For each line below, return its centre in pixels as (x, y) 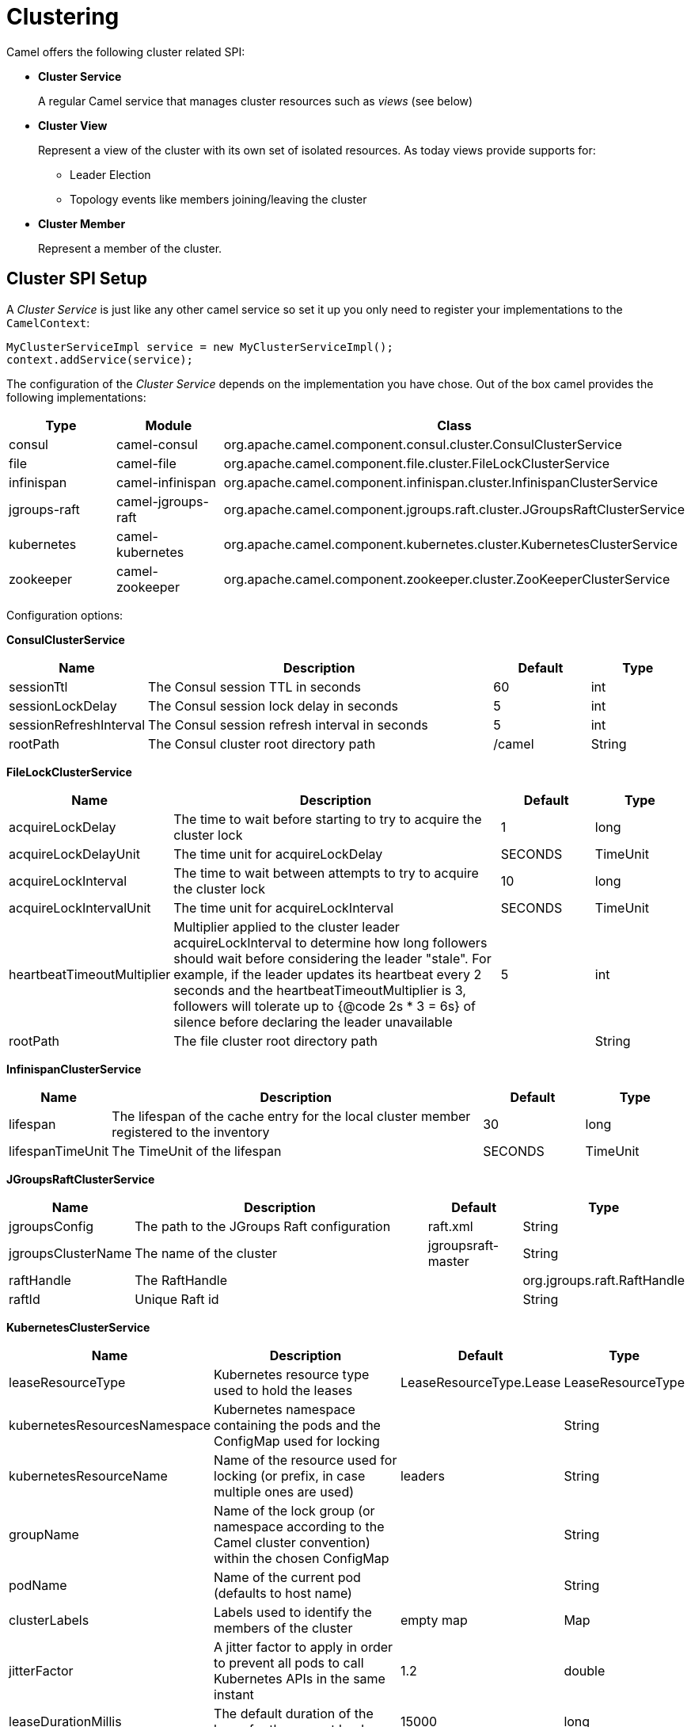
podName (38, 1585)
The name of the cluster (206, 1253)
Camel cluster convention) (292, 1542)
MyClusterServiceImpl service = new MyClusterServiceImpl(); (200, 347)
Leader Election (110, 174)
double (585, 1670)
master (448, 1261)
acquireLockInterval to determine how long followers (330, 942)
